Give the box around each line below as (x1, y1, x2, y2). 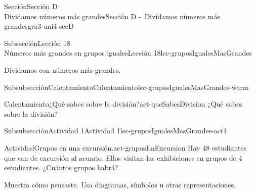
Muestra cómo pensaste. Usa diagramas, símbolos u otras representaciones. (4, 179, 236, 189)
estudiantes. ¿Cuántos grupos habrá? (4, 162, 118, 173)
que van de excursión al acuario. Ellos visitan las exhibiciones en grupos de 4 (4, 152, 242, 163)
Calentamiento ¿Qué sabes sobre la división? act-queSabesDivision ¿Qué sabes (4, 99, 242, 109)
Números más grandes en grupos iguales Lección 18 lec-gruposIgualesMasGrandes (4, 47, 252, 58)
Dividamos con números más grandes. (4, 64, 121, 75)
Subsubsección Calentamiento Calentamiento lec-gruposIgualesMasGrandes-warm (4, 81, 249, 92)
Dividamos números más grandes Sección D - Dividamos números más (4, 11, 221, 21)
